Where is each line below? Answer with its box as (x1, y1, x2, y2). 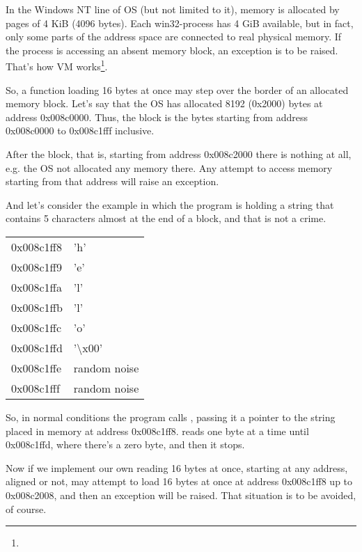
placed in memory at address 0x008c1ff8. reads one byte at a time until (6, 423, 309, 438)
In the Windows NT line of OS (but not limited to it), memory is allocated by (6, 2, 340, 16)
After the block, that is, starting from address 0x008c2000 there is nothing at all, (6, 147, 352, 161)
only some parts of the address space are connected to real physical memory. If (6, 29, 342, 44)
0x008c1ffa (11, 278, 62, 295)
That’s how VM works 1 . (6, 57, 108, 74)
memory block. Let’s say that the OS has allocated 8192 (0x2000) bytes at (6, 96, 323, 111)
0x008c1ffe (11, 359, 61, 376)
